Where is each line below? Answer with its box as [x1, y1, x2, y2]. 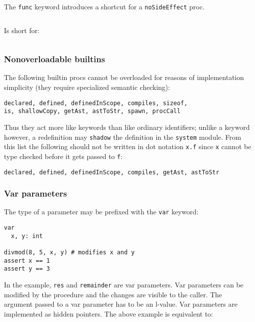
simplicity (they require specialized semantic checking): [4, 82, 170, 92]
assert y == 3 [4, 265, 50, 273]
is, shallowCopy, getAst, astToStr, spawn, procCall [4, 108, 181, 115]
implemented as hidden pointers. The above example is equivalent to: [4, 308, 213, 319]
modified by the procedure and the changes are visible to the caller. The [4, 289, 222, 299]
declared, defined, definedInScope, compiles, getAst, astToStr [4, 168, 219, 176]
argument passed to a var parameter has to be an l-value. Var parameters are [4, 299, 238, 309]
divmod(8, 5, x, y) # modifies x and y [4, 249, 135, 256]
